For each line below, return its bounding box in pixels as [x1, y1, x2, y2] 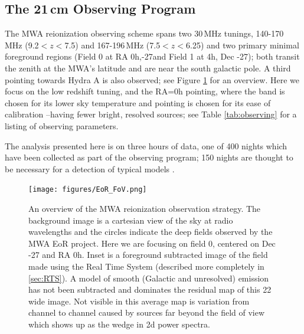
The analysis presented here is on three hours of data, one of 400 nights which [5, 139, 287, 152]
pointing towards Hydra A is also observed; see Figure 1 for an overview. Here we [5, 73, 299, 86]
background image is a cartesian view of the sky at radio [28, 214, 233, 226]
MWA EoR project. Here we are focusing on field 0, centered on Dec [28, 237, 276, 249]
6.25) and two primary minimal [186, 38, 299, 51]
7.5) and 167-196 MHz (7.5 [64, 38, 161, 51]
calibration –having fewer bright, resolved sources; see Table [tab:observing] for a [5, 108, 297, 120]
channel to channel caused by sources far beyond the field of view [28, 306, 265, 319]
